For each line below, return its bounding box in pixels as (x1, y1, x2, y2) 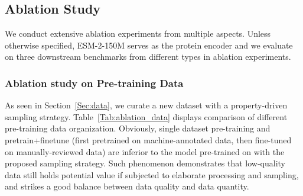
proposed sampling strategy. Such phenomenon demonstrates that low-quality (5, 157, 285, 169)
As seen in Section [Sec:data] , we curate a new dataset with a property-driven (5, 99, 288, 111)
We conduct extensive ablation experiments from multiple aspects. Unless (5, 27, 271, 40)
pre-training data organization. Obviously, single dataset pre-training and (5, 122, 271, 134)
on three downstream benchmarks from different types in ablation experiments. (5, 50, 291, 63)
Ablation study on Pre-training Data (5, 75, 184, 90)
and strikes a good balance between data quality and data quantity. (5, 180, 249, 192)
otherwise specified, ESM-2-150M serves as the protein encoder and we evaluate (5, 38, 293, 51)
